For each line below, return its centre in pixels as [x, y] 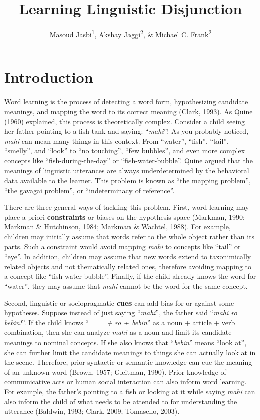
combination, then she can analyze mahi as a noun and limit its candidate [118, 332]
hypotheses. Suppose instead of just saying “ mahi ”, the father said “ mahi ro [121, 313]
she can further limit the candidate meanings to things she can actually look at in [130, 352]
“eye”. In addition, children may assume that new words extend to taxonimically [128, 256]
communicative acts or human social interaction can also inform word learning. [125, 382]
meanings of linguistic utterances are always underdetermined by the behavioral [127, 170]
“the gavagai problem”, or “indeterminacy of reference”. [89, 190]
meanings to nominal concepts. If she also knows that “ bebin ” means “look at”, [125, 342]
